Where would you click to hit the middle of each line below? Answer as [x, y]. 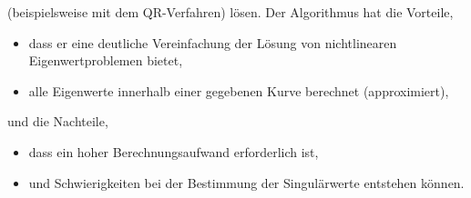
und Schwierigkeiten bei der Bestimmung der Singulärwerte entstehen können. [246, 182]
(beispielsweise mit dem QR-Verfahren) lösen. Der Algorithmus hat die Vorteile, [230, 12]
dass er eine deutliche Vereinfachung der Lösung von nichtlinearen [213, 42]
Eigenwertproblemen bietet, [106, 60]
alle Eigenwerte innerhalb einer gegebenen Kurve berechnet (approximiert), [239, 90]
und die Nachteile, [58, 121]
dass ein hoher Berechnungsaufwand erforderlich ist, [174, 151]
